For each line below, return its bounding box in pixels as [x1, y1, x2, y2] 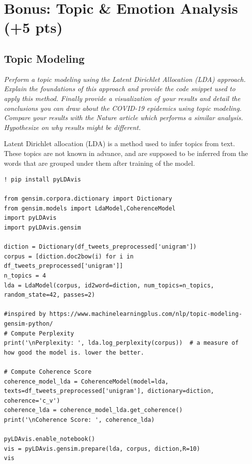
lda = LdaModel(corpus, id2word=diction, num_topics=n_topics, [4, 282, 214, 289]
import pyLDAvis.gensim [4, 224, 81, 232]
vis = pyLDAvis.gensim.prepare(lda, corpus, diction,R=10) [4, 445, 200, 452]
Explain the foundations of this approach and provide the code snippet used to [4, 83, 235, 94]
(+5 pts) [4, 17, 63, 37]
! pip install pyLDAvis [4, 176, 81, 183]
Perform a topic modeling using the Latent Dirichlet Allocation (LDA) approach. [4, 74, 246, 84]
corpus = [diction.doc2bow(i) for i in [4, 253, 134, 260]
